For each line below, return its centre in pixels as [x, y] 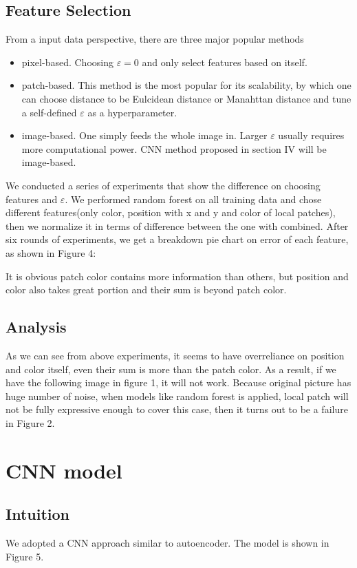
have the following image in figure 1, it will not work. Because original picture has [178, 382]
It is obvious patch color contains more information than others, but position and [177, 276]
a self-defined [49, 112]
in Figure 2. [30, 422]
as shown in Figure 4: [51, 252]
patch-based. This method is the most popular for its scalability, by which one [186, 85]
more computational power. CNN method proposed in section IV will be [174, 148]
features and [32, 199]
